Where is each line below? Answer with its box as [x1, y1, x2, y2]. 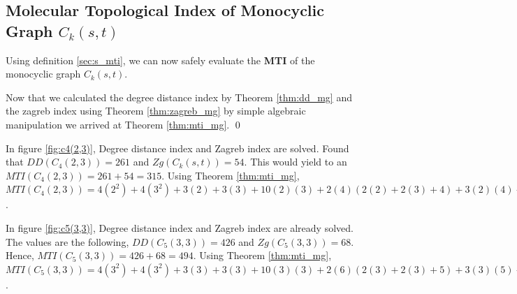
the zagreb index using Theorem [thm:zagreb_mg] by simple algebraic [6, 103, 306, 118]
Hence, [6, 248, 34, 263]
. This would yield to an [244, 154, 347, 169]
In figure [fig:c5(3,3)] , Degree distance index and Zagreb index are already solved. [6, 220, 354, 235]
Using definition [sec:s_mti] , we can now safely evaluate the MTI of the [6, 52, 315, 67]
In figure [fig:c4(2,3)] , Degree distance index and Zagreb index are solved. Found [6, 140, 349, 155]
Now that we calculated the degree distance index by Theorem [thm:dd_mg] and [6, 89, 352, 104]
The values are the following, [6, 234, 129, 249]
